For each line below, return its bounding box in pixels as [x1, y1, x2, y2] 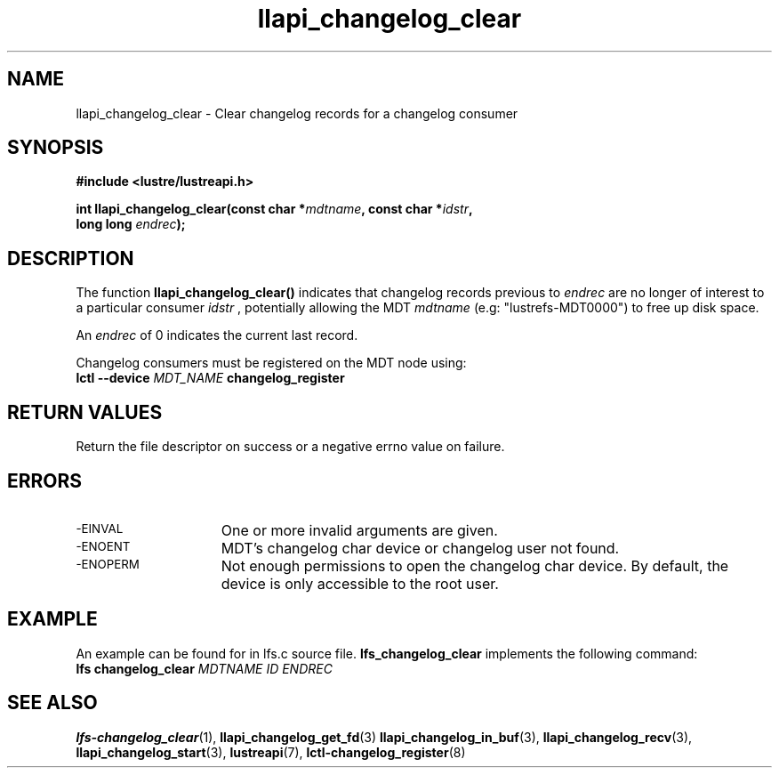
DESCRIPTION [7, 246, 134, 270]
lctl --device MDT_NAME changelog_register [76, 370, 345, 386]
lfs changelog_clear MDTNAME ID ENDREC [76, 660, 333, 676]
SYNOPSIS [7, 136, 104, 159]
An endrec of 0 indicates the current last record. [76, 327, 358, 343]
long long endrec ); [76, 216, 186, 232]
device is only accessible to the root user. [221, 574, 499, 593]
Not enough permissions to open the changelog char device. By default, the [221, 556, 729, 575]
